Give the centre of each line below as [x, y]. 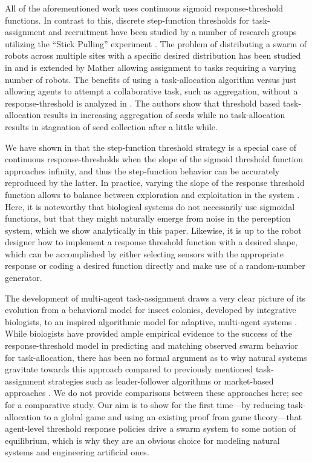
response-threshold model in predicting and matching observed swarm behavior [151, 345]
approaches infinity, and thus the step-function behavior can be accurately [142, 170]
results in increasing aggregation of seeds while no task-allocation [164, 115]
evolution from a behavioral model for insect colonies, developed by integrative [151, 310]
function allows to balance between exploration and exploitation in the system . [152, 194]
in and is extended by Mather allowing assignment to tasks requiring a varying [151, 67]
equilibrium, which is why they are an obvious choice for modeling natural [142, 440]
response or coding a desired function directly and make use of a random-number [155, 266]
